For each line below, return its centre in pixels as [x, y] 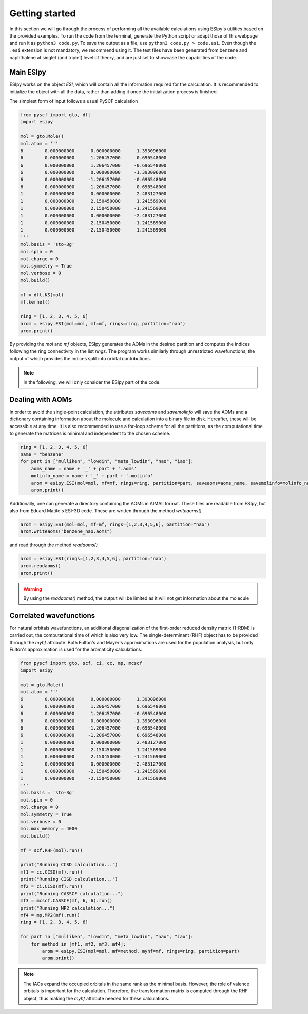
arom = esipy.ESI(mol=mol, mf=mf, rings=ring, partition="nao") [103, 324]
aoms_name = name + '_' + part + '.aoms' [84, 469]
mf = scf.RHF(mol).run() [52, 850]
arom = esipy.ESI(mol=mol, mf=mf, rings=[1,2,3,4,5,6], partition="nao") [115, 524]
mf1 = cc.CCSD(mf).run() [52, 872]
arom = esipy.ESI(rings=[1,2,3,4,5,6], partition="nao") [93, 559]
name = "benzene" [42, 454]
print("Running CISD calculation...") [69, 879]
